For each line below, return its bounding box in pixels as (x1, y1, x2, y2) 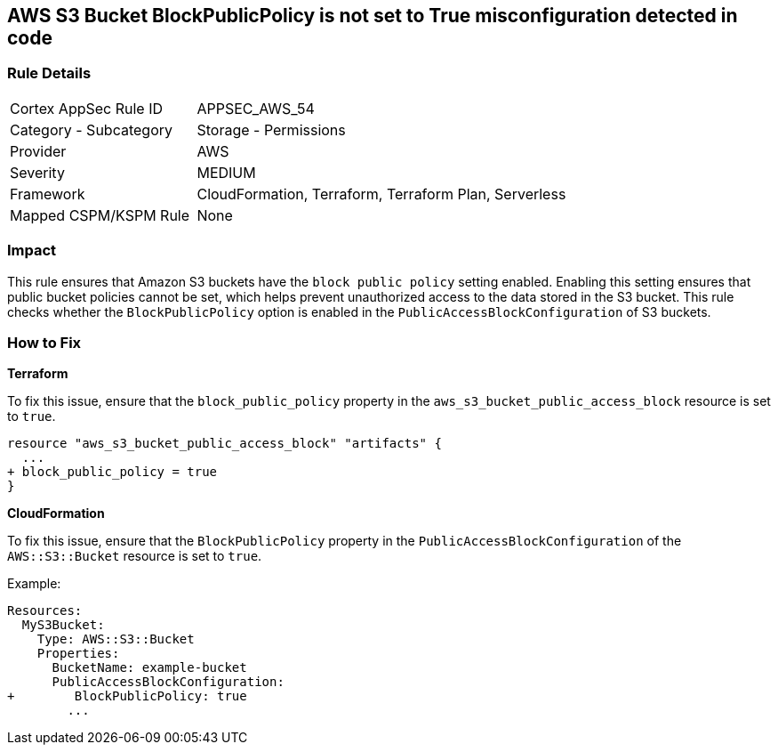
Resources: (7, 603, 83, 619)
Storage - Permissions (197, 120, 346, 139)
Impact (7, 241, 57, 260)
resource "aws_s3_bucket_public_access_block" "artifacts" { (7, 436, 442, 451)
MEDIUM (197, 163, 256, 182)
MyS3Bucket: (21, 618, 105, 633)
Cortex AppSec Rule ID (10, 99, 164, 117)
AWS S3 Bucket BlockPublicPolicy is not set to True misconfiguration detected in (7, 4, 738, 27)
